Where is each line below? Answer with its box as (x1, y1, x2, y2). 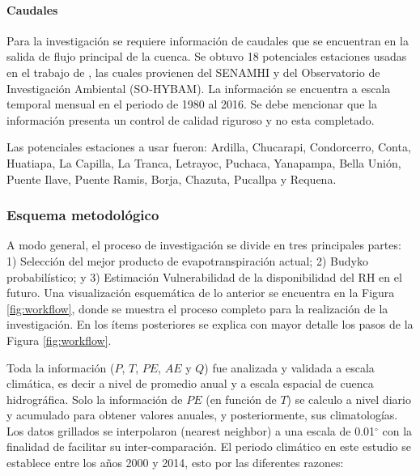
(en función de (206, 390, 277, 407)
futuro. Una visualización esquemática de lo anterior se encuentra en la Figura (6, 284, 395, 301)
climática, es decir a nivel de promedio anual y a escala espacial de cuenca (6, 375, 374, 392)
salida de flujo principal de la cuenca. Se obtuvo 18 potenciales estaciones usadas (6, 48, 407, 65)
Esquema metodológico (6, 205, 159, 225)
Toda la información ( (6, 359, 115, 376)
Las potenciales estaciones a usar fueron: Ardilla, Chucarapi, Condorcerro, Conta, (6, 138, 411, 155)
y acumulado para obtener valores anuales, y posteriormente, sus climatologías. (6, 406, 398, 423)
